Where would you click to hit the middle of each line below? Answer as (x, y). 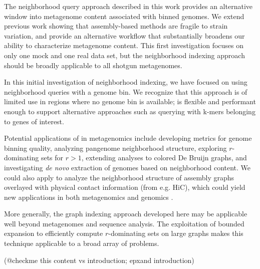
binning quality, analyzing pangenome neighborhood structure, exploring (115, 148)
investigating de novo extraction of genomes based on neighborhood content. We (127, 167)
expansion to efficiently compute (54, 233)
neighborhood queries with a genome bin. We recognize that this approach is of (126, 91)
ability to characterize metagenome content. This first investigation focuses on (124, 45)
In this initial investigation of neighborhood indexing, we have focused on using (126, 82)
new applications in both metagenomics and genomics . (89, 197)
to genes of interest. (34, 121)
